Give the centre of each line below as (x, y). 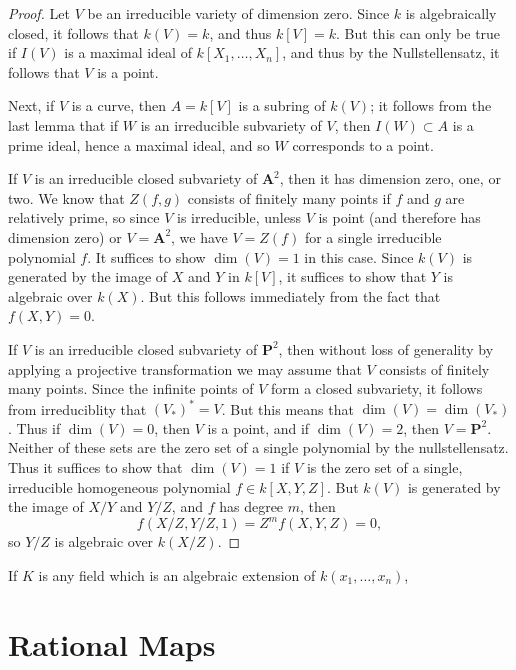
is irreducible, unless (238, 217)
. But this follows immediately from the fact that (290, 295)
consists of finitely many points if (289, 197)
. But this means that (287, 408)
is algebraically (451, 13)
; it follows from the (431, 105)
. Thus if (34, 427)
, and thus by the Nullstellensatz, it (391, 52)
